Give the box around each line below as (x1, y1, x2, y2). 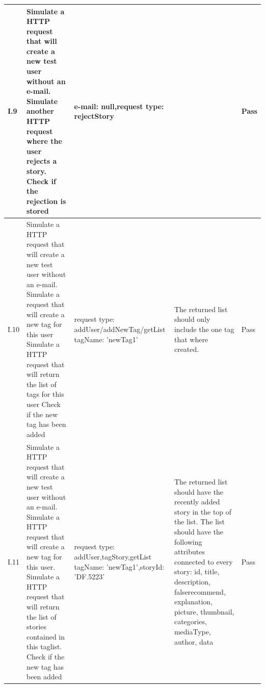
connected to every (174, 556, 233, 567)
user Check (26, 398, 61, 409)
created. (174, 344, 199, 354)
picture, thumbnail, (174, 606, 234, 617)
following (174, 536, 202, 547)
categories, (174, 616, 207, 627)
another (26, 106, 54, 116)
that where (174, 334, 208, 344)
